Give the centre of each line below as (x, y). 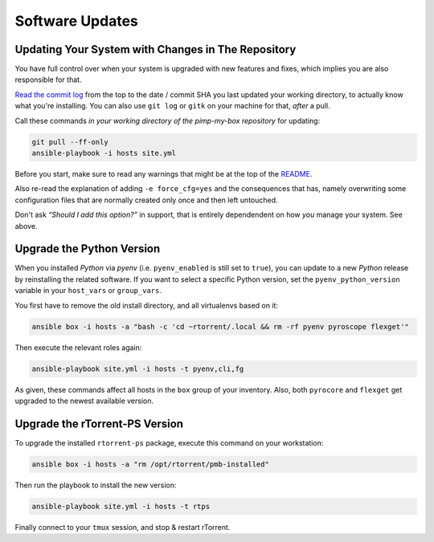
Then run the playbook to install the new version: (96, 485)
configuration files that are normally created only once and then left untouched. (146, 200)
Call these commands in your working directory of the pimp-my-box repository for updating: (168, 120)
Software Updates (76, 21)
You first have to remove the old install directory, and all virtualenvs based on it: (147, 305)
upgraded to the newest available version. (84, 401)
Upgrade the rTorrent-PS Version (99, 424)
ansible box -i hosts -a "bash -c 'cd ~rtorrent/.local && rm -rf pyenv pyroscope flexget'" (220, 326)
